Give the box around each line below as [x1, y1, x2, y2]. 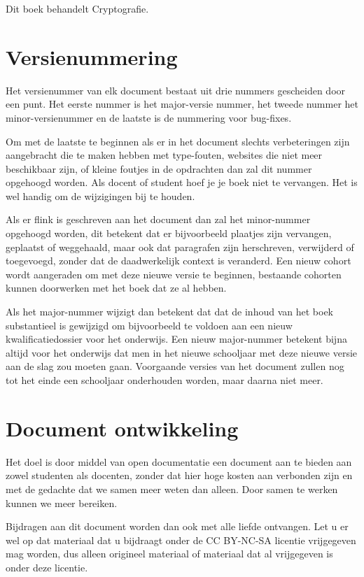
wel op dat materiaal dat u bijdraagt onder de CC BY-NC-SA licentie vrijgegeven [6, 532, 356, 547]
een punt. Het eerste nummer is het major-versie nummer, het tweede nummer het [6, 97, 358, 111]
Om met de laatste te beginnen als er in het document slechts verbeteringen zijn [6, 134, 350, 148]
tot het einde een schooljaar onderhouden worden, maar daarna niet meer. [6, 373, 323, 387]
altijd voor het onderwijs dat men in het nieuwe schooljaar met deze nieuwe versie [6, 345, 358, 359]
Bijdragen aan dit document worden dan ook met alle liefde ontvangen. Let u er [6, 519, 349, 534]
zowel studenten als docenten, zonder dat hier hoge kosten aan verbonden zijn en [6, 468, 353, 483]
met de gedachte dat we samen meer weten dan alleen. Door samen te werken [6, 481, 338, 496]
